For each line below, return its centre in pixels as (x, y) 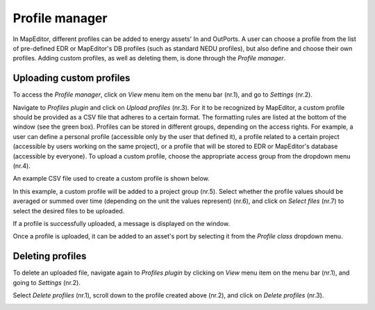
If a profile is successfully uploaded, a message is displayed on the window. (122, 223)
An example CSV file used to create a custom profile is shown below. (111, 179)
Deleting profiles (50, 256)
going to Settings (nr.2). (47, 282)
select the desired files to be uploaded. (69, 211)
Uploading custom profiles (72, 78)
